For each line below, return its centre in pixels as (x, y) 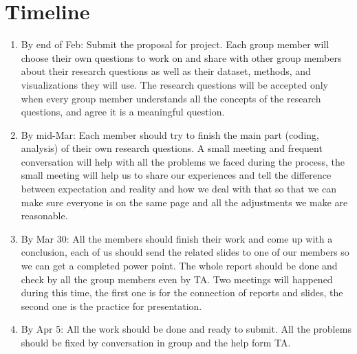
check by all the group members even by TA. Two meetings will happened (177, 279)
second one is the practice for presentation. (111, 306)
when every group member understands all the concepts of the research (171, 98)
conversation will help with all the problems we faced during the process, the (183, 161)
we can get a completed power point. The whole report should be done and (179, 266)
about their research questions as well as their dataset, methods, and (166, 71)
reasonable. (44, 215)
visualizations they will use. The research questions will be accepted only (174, 84)
